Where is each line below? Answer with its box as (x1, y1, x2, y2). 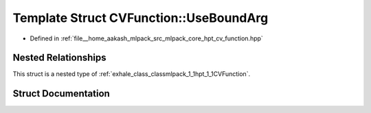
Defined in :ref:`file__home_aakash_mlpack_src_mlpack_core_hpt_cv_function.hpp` (30, 34, 264, 42)
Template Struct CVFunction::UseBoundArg (12, 10, 269, 25)
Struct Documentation (12, 88, 110, 99)
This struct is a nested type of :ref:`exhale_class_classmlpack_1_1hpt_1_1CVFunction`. (12, 70, 251, 78)
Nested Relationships (12, 52, 106, 64)
